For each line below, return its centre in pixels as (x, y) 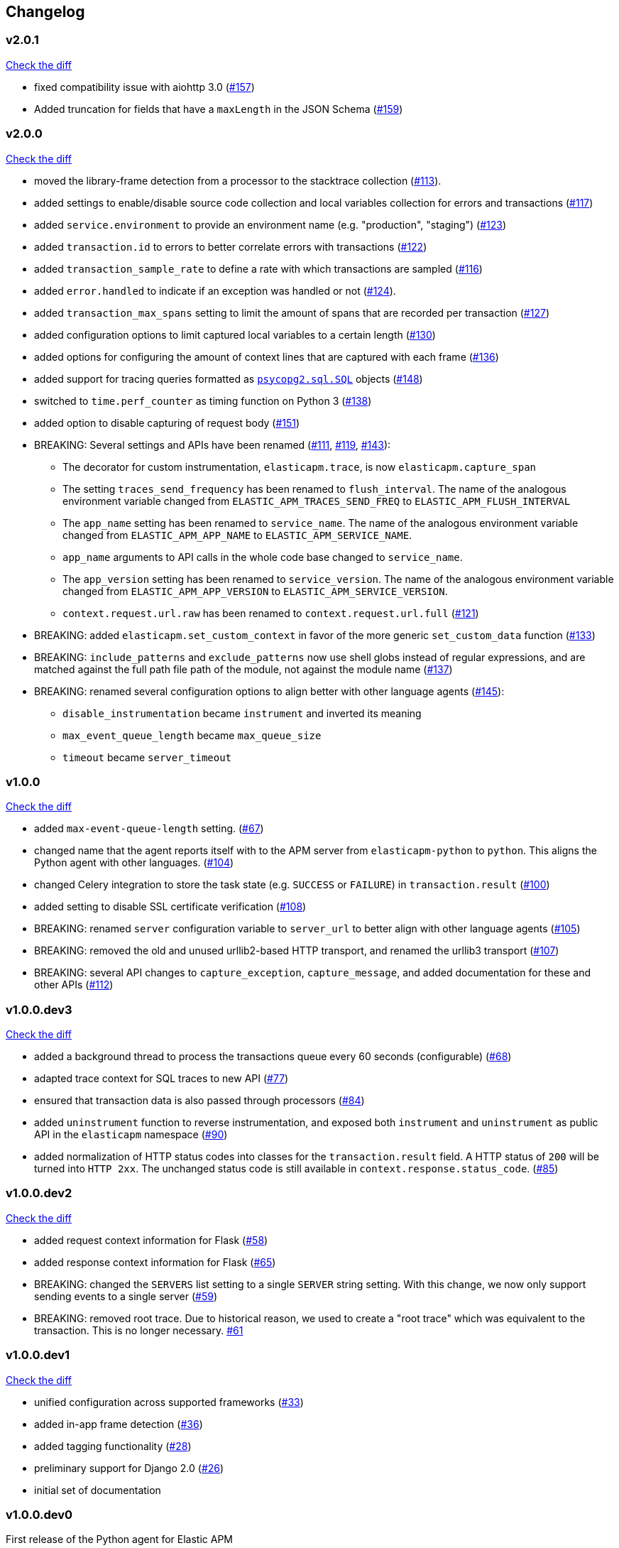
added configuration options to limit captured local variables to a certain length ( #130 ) (235, 334)
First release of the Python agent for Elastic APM (120, 1539)
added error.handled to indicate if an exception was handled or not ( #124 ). (215, 290)
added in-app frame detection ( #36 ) (119, 1424)
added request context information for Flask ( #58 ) (151, 1240)
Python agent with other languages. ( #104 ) (134, 863)
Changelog (45, 12)
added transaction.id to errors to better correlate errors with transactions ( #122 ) (231, 246)
